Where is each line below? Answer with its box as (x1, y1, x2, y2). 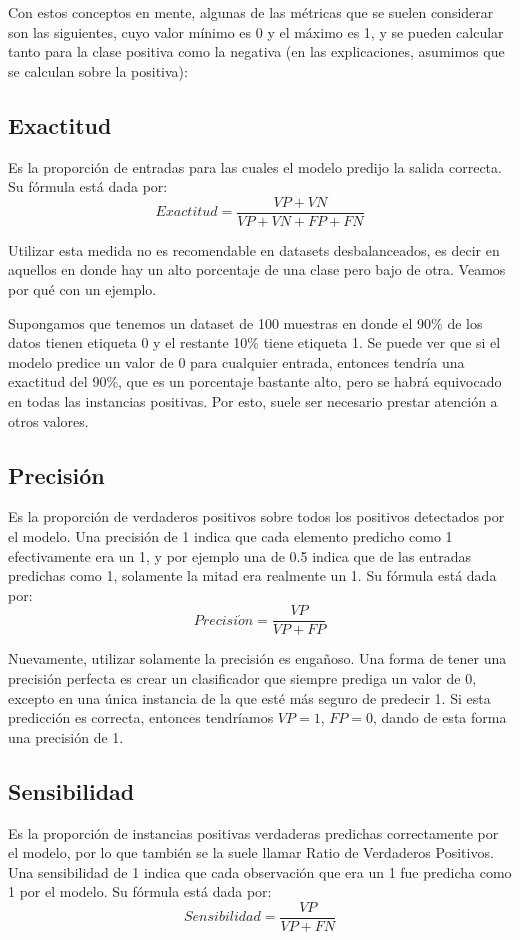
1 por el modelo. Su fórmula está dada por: (8, 881, 272, 902)
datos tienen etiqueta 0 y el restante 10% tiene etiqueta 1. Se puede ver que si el (8, 332, 501, 353)
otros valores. (8, 410, 89, 431)
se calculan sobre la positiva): (8, 60, 188, 81)
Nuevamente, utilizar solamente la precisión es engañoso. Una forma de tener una (8, 648, 507, 669)
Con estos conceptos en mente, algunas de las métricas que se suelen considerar (8, 2, 494, 22)
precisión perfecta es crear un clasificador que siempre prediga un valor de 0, (8, 668, 477, 688)
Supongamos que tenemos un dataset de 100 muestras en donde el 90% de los (8, 312, 483, 333)
